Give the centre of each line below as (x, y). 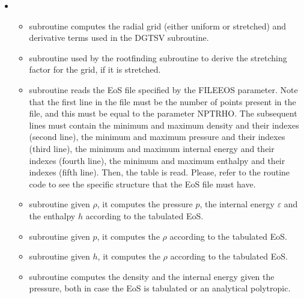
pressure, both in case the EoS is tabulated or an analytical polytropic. (160, 288)
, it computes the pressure (145, 204)
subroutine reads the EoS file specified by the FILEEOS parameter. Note (163, 89)
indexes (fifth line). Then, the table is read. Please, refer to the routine (160, 172)
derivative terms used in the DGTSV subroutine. (119, 38)
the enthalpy (52, 215)
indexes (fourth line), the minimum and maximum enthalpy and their (157, 160)
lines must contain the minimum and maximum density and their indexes (164, 125)
